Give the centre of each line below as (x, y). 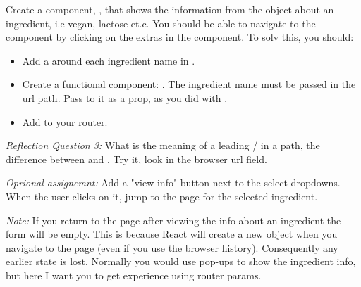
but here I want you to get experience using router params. (134, 275)
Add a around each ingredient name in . (109, 60)
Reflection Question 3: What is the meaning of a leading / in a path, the (163, 145)
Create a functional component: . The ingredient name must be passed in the (189, 84)
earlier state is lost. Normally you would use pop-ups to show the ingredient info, (181, 261)
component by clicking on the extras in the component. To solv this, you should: (180, 37)
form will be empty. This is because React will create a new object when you (172, 234)
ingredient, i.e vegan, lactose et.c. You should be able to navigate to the (161, 23)
